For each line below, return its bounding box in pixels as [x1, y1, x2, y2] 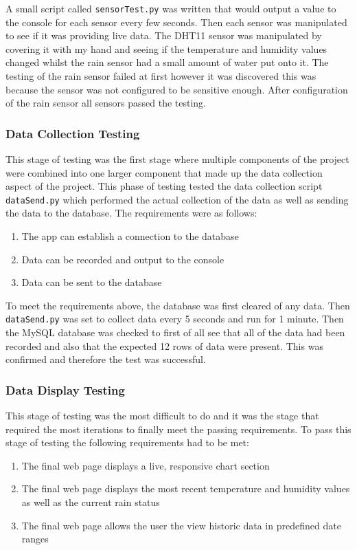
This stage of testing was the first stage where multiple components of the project [5, 152, 349, 166]
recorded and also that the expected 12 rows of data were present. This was [5, 338, 323, 353]
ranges [21, 531, 49, 546]
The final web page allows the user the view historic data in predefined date [21, 518, 341, 532]
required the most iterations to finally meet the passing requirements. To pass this [5, 421, 352, 436]
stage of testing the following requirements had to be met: [5, 435, 249, 450]
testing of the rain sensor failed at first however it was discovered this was [5, 69, 316, 83]
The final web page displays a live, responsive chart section [21, 458, 270, 472]
